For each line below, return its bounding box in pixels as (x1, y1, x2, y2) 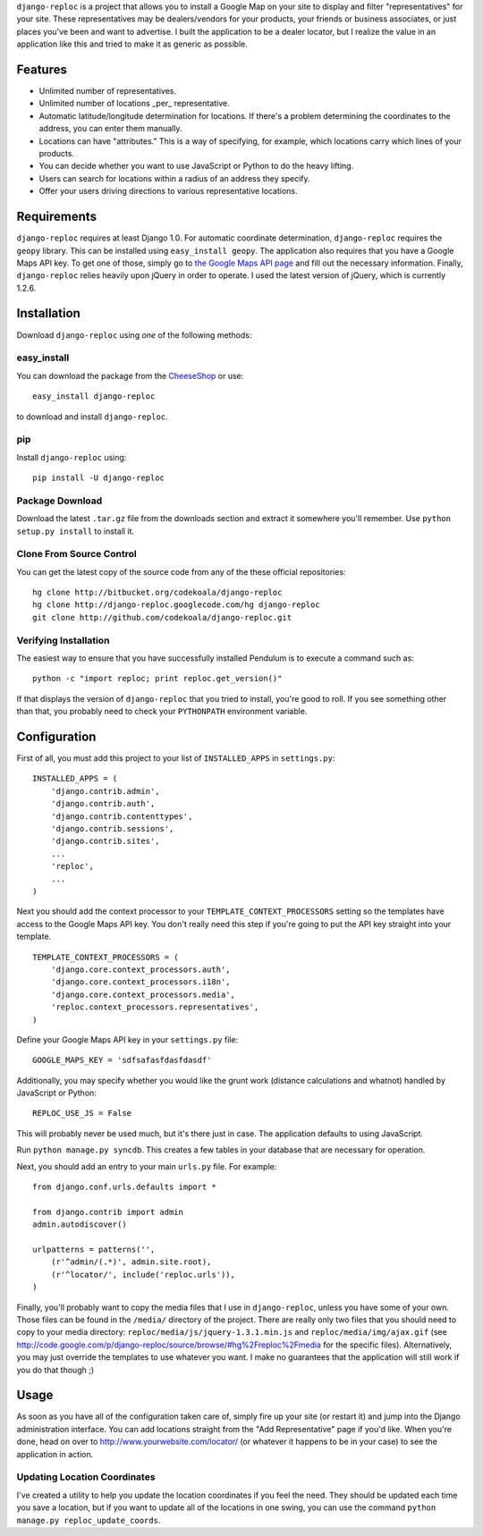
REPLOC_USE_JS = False (32, 1109, 132, 1118)
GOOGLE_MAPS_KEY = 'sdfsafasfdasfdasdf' (32, 1055, 212, 1066)
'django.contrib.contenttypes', (50, 811, 193, 822)
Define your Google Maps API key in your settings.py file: (16, 1034, 239, 1045)
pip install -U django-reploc (32, 473, 165, 483)
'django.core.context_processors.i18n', (50, 977, 232, 987)
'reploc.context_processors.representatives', (50, 1002, 259, 1012)
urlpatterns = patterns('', (32, 1244, 156, 1254)
